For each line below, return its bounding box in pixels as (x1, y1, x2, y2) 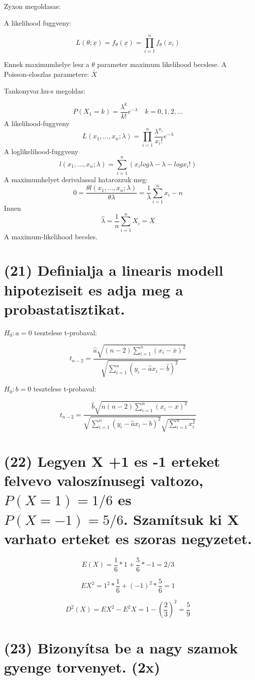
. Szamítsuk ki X (123, 509, 239, 529)
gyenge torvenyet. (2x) (4, 656, 160, 677)
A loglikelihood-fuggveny (4, 146, 78, 156)
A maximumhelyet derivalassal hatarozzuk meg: (4, 174, 148, 185)
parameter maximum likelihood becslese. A (97, 59, 227, 69)
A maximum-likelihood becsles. (4, 231, 97, 241)
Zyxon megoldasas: (4, 1, 61, 11)
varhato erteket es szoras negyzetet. (4, 528, 252, 548)
